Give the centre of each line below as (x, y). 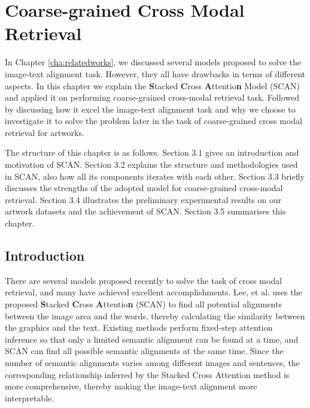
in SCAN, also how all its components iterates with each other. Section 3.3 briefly (155, 176)
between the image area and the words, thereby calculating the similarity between (155, 315)
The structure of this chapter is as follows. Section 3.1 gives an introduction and (152, 152)
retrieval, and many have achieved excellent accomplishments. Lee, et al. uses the (154, 292)
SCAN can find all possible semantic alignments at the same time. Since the (144, 351)
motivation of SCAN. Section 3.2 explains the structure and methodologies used (151, 164)
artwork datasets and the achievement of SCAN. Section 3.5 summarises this (145, 211)
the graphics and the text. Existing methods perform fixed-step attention (139, 327)
